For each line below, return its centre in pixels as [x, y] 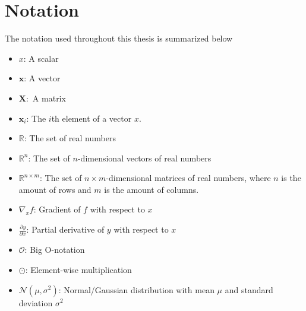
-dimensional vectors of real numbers [144, 158]
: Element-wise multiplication [78, 269]
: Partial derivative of [65, 229]
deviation [36, 302]
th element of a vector [92, 118]
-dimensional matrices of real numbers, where [188, 178]
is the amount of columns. [152, 189]
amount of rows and [55, 189]
